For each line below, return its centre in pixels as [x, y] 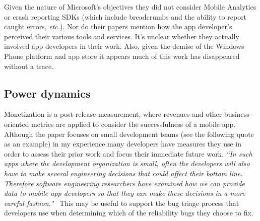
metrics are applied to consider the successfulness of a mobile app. [134, 124]
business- [238, 114]
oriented [17, 124]
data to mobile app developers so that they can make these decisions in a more [125, 193]
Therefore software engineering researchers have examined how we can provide [124, 183]
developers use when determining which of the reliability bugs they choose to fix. [129, 213]
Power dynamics [47, 93]
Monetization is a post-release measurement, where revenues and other [113, 114]
